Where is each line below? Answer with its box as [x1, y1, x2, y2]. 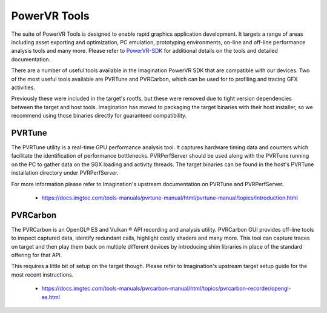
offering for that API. [11, 252, 62, 258]
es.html [41, 293, 61, 300]
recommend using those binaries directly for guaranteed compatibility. [11, 112, 187, 119]
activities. [11, 84, 36, 91]
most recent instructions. [11, 271, 74, 278]
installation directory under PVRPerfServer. [11, 169, 119, 177]
